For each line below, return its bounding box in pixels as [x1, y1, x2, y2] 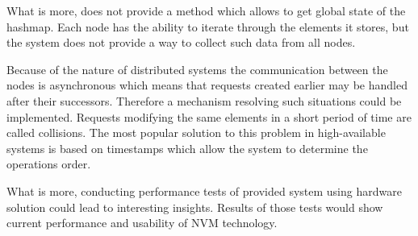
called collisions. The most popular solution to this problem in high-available [6, 124, 386, 141]
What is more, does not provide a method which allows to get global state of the [6, 2, 406, 19]
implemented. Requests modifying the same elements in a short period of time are [6, 108, 412, 125]
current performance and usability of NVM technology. [6, 214, 278, 231]
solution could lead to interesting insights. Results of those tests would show [6, 198, 383, 215]
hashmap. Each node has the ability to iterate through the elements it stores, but [6, 18, 409, 35]
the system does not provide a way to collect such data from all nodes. [6, 34, 356, 51]
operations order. [6, 155, 91, 172]
